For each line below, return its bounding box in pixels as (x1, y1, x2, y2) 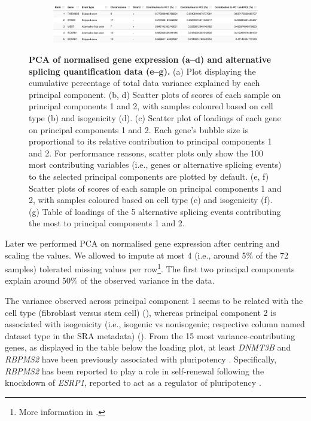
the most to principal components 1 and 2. (29, 217, 185, 229)
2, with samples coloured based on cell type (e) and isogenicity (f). (29, 193, 273, 206)
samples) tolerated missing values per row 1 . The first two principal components (5, 261, 295, 275)
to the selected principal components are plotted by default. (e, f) (29, 170, 269, 183)
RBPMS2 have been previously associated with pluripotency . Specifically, (5, 352, 277, 365)
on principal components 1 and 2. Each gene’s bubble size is (29, 123, 249, 136)
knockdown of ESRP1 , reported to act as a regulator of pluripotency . (5, 376, 261, 389)
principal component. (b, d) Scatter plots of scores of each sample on (29, 88, 281, 100)
